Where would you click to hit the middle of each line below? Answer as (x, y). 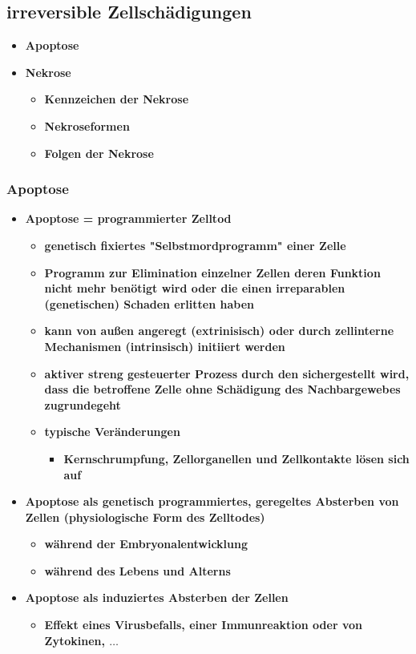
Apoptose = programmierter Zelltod (128, 218)
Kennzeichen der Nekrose (117, 99)
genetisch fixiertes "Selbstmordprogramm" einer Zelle (195, 245)
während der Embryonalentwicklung (146, 544)
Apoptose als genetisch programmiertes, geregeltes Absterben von (212, 501)
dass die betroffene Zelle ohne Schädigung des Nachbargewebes (222, 389)
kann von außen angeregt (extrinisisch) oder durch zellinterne (219, 331)
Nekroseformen (87, 125)
